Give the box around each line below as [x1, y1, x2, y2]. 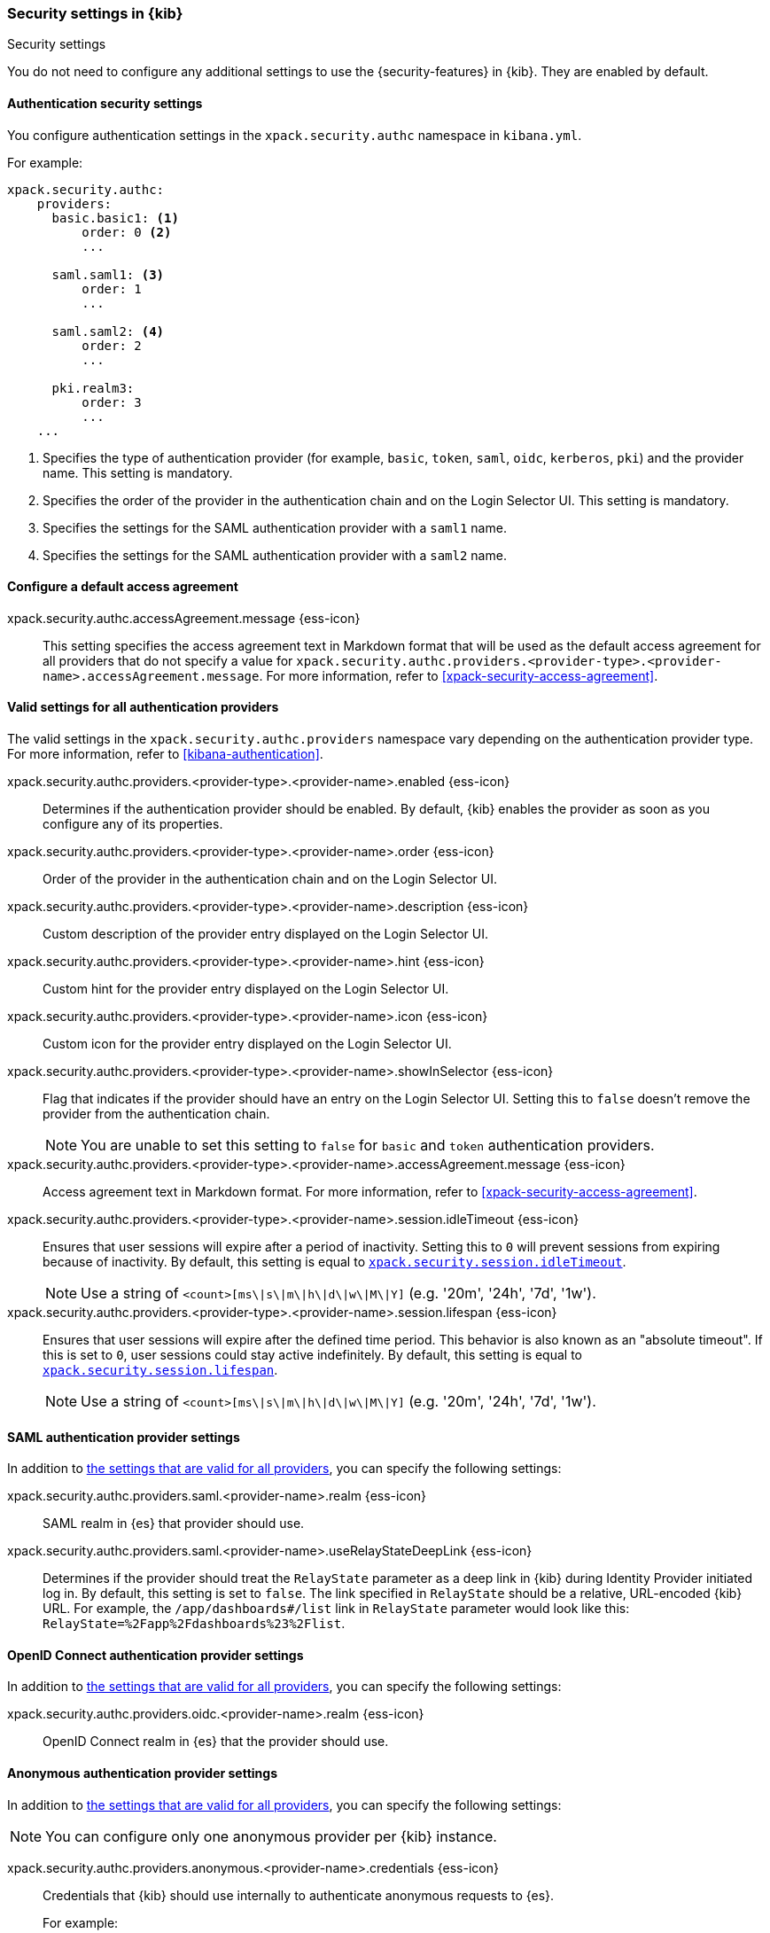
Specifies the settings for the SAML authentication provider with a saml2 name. [43, 547, 507, 563]
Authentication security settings [7, 95, 203, 111]
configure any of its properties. [43, 816, 223, 832]
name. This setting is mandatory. [43, 464, 233, 480]
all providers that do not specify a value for [43, 652, 293, 668]
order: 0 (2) [82, 224, 172, 239]
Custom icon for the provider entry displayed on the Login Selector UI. [43, 1036, 452, 1052]
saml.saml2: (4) [51, 323, 165, 339]
